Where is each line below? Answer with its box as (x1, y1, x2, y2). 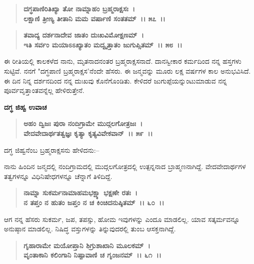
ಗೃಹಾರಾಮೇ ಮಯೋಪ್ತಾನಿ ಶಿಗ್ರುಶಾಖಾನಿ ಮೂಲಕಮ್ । (23, 240, 150, 250)
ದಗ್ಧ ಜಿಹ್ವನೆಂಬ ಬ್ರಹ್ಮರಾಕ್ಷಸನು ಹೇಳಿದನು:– (4, 144, 99, 155)
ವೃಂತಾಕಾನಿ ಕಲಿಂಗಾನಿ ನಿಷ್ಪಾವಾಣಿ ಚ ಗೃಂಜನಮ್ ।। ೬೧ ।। (23, 250, 162, 260)
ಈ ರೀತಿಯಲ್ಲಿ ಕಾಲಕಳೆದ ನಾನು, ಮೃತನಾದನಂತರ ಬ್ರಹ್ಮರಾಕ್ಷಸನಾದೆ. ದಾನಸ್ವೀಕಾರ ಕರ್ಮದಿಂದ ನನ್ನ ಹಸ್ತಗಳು (4, 56, 242, 66)
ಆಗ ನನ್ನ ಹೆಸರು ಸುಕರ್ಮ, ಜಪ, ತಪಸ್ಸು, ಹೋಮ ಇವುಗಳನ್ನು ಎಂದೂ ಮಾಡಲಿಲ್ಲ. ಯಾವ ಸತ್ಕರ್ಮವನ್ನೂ (4, 214, 240, 224)
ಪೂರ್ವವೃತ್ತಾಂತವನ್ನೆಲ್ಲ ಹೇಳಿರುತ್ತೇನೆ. (4, 85, 85, 95)
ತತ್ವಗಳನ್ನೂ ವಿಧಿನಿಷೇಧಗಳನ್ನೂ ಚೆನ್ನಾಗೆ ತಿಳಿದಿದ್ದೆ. (4, 171, 113, 181)
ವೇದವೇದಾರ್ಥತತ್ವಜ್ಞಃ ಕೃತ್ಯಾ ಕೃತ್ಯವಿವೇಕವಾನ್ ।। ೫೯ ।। (23, 128, 153, 138)
